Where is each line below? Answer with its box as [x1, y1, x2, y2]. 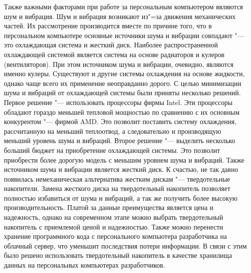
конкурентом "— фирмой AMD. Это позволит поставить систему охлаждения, [4, 116, 237, 126]
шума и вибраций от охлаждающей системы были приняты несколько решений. [4, 87, 241, 98]
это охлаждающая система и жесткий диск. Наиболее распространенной [4, 40, 218, 50]
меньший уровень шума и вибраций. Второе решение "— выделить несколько [4, 135, 235, 146]
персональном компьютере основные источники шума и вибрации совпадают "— [4, 30, 244, 40]
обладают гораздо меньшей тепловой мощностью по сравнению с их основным [4, 106, 240, 117]
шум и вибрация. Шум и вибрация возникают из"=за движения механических [4, 11, 236, 21]
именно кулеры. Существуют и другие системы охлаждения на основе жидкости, [4, 68, 245, 79]
